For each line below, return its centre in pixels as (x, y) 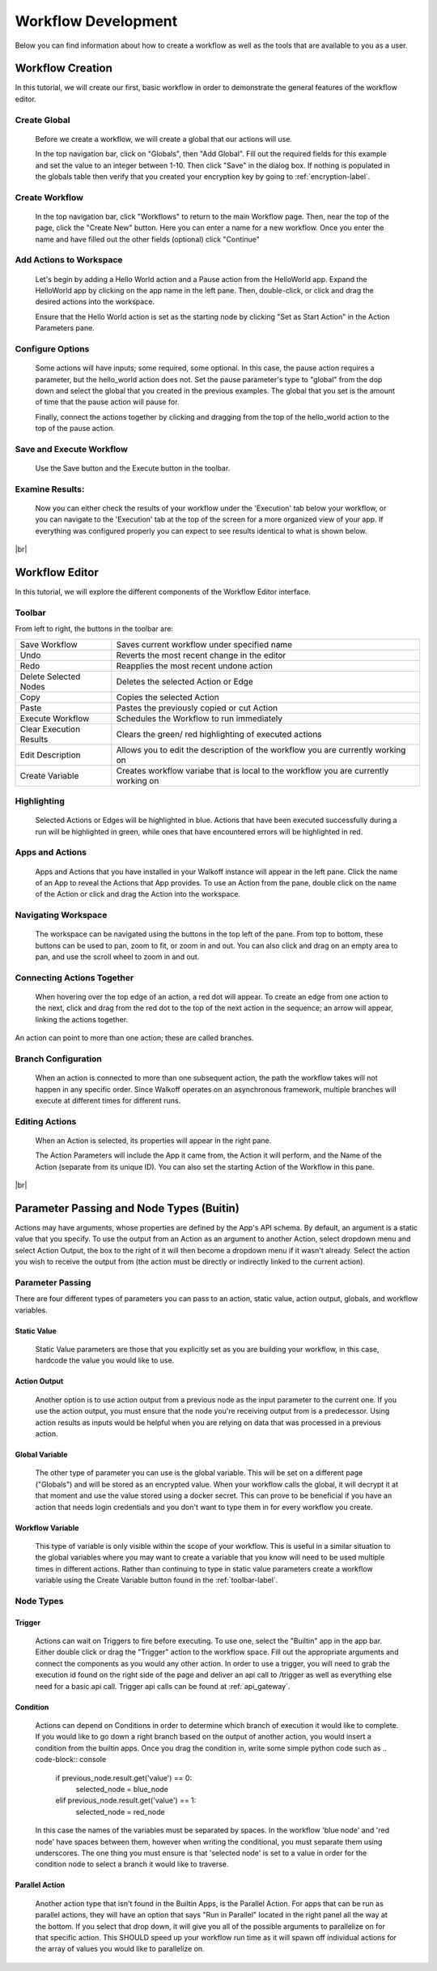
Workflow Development (96, 21)
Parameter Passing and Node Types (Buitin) (127, 1208)
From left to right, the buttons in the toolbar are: (94, 629)
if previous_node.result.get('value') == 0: (124, 1777)
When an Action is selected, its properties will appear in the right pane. (153, 1140)
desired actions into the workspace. (95, 302)
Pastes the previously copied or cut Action (197, 707)
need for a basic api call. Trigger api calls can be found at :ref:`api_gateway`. (163, 1686)
